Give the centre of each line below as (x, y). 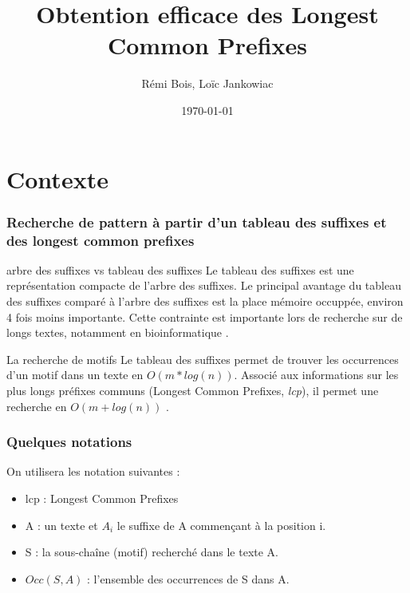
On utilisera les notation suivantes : (93, 471)
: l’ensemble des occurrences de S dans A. (188, 578)
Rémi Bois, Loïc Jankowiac (207, 83)
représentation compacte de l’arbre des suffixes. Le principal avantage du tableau (204, 285)
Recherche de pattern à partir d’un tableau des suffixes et (197, 221)
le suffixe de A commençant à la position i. (221, 525)
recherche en (37, 406)
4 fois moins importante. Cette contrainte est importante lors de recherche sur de (205, 316)
